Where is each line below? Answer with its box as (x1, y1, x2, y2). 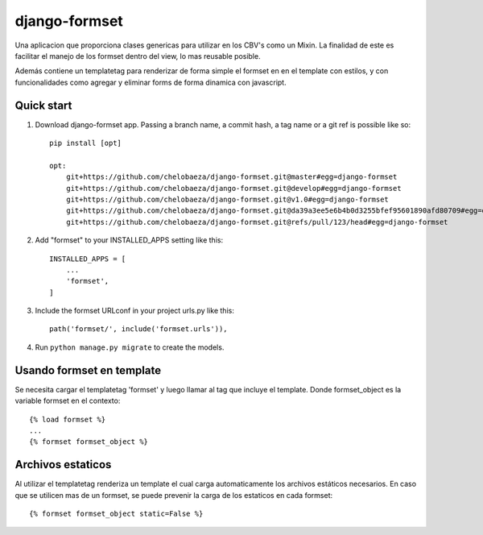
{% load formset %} (29, 415, 106, 424)
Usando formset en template (14, 363, 161, 377)
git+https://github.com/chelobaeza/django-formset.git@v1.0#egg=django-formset (65, 194, 390, 204)
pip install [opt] (49, 139, 122, 148)
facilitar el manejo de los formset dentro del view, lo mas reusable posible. (14, 51, 261, 60)
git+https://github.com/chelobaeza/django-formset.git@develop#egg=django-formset (65, 184, 402, 193)
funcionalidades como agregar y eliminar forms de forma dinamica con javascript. (14, 77, 287, 87)
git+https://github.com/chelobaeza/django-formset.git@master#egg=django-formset (65, 172, 398, 181)
